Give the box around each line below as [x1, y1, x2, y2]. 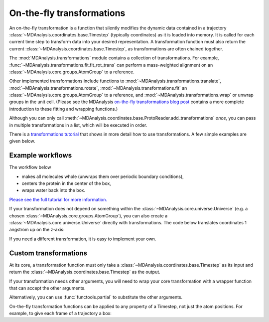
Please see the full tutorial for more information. [9, 196, 107, 202]
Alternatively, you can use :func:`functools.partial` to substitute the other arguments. [9, 294, 183, 300]
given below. [9, 138, 35, 144]
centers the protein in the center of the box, [21, 180, 112, 186]
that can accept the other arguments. [9, 285, 86, 291]
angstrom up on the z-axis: [9, 227, 65, 233]
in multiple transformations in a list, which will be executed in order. [9, 122, 147, 128]
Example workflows [9, 151, 72, 160]
